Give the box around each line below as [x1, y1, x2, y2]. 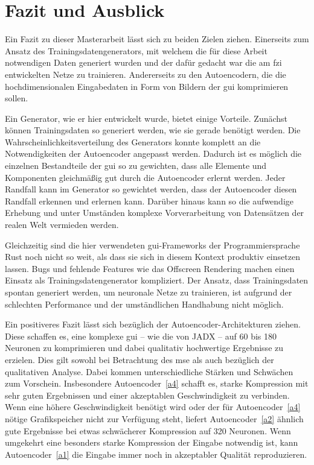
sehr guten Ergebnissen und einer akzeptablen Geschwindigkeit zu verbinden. [5, 388, 290, 401]
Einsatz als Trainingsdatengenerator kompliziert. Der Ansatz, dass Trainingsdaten [5, 274, 309, 286]
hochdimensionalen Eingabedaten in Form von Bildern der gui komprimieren [5, 80, 289, 92]
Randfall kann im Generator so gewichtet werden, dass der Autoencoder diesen [5, 183, 297, 195]
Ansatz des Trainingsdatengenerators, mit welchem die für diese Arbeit [5, 44, 268, 57]
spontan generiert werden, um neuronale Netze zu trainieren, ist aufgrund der [5, 286, 292, 298]
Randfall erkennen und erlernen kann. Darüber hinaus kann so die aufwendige [5, 194, 293, 207]
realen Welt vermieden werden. [5, 218, 119, 231]
